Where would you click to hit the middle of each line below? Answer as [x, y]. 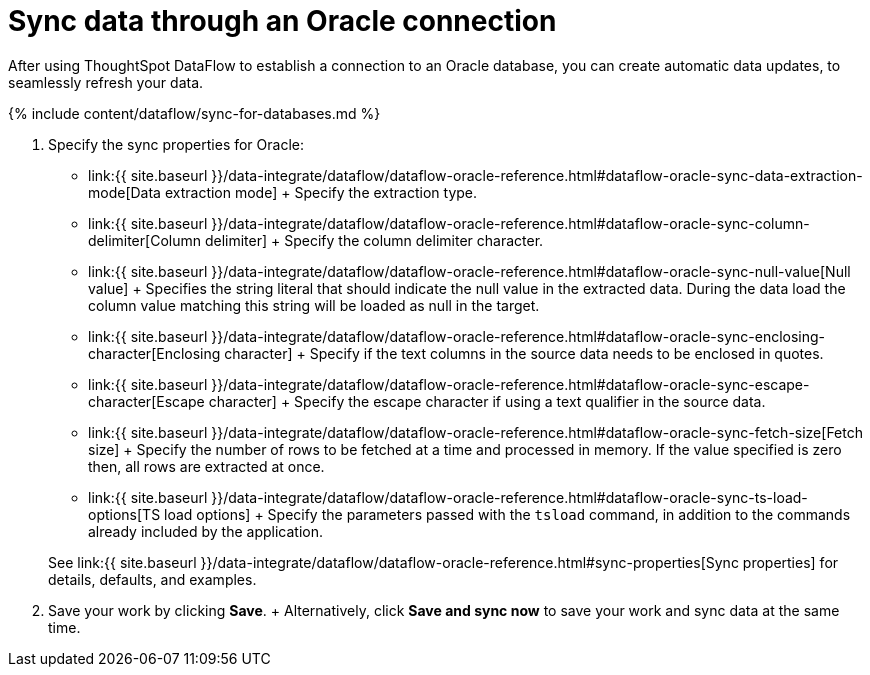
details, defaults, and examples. [152, 579]
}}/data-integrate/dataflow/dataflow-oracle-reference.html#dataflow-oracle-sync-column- [510, 223]
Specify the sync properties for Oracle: [176, 144]
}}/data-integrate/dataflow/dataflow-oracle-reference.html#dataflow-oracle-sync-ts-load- [509, 497]
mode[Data [124, 192]
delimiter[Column [144, 240]
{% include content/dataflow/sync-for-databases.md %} [194, 113]
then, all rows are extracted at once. [206, 466]
